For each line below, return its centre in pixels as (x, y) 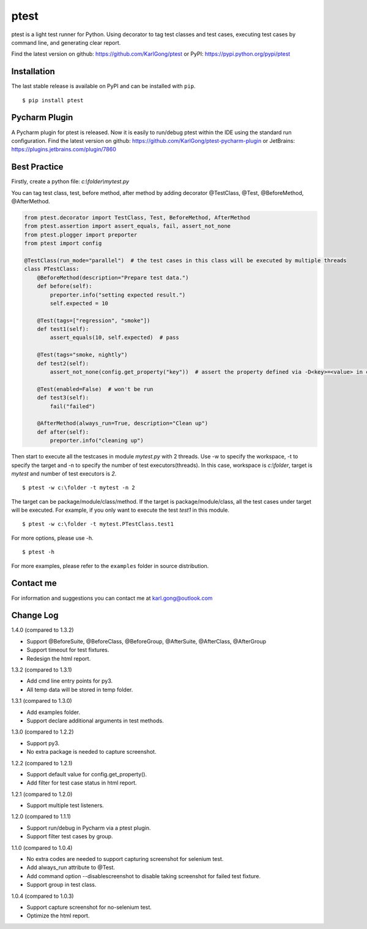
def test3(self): (63, 398)
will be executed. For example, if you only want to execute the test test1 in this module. (120, 510)
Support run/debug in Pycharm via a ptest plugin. (89, 828)
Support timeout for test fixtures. (68, 650)
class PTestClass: (52, 269)
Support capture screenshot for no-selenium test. (89, 907)
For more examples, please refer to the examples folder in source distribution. (110, 566)
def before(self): (65, 286)
